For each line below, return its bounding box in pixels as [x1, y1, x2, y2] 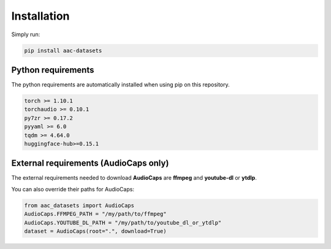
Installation [11, 9, 70, 23]
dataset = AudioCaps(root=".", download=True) [24, 228, 167, 235]
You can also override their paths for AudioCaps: [11, 185, 135, 193]
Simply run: [11, 31, 40, 38]
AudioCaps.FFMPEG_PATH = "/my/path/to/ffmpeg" [24, 210, 167, 218]
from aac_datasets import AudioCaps [24, 202, 135, 209]
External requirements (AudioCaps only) [11, 158, 169, 169]
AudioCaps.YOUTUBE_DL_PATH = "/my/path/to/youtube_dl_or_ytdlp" [24, 219, 222, 226]
